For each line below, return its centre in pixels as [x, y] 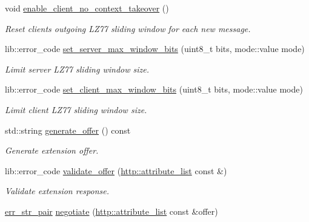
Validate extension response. [57, 191]
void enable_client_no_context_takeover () [87, 8]
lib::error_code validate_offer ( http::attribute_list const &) [116, 170]
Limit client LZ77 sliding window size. [76, 109]
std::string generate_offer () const [68, 130]
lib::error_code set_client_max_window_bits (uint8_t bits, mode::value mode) [154, 89]
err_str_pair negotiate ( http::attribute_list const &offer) [111, 211]
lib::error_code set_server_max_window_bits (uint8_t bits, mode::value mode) [155, 49]
